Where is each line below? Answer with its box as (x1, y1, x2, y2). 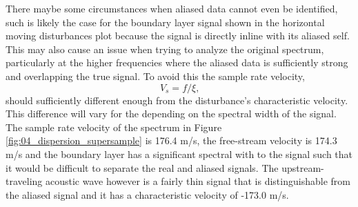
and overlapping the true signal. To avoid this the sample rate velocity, (6, 68, 305, 83)
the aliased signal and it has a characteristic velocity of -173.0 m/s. (6, 187, 289, 201)
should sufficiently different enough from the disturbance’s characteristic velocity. (6, 92, 348, 107)
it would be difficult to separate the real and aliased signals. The (6, 160, 279, 175)
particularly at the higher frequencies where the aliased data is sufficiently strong (6, 55, 348, 70)
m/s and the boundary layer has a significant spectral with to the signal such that (6, 146, 353, 161)
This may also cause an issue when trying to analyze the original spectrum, (6, 41, 324, 56)
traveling (6, 174, 43, 188)
